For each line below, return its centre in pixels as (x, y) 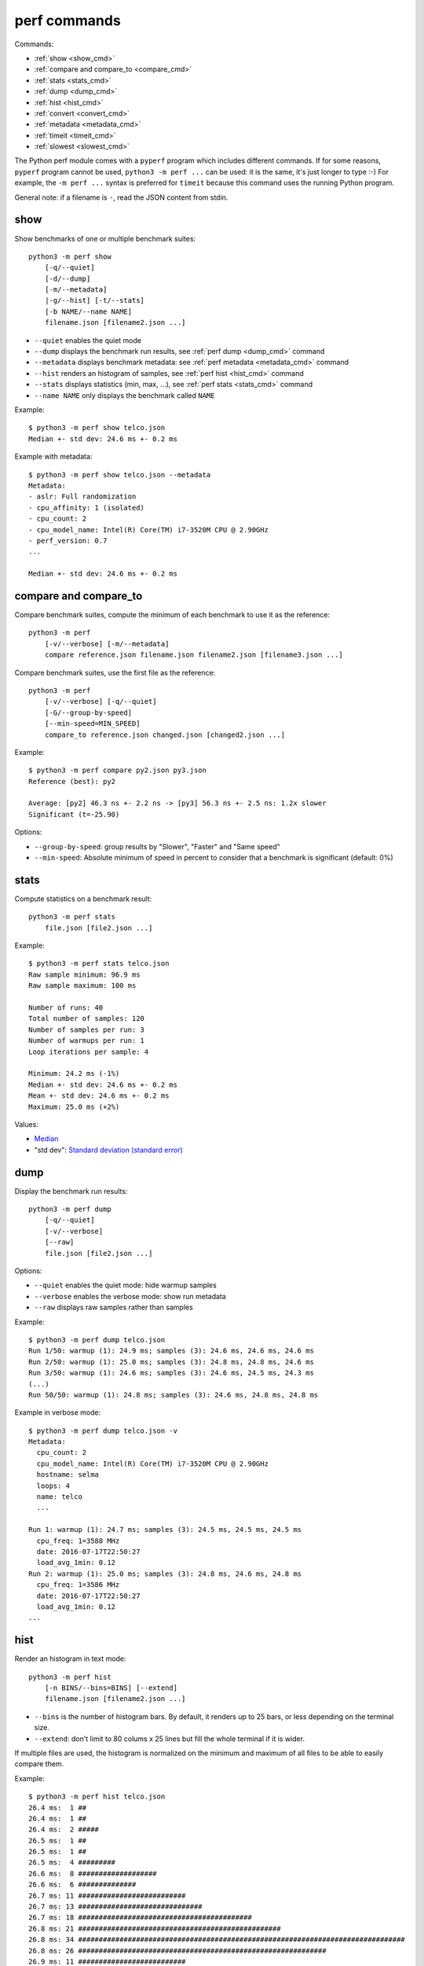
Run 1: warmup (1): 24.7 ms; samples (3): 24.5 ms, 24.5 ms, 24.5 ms (165, 1530)
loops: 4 (53, 1486)
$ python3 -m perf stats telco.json (99, 964)
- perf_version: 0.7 (68, 540)
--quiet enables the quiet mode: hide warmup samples (126, 1285)
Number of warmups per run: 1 (87, 1041)
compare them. (39, 1764)
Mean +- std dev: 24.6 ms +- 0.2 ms (99, 1096)
